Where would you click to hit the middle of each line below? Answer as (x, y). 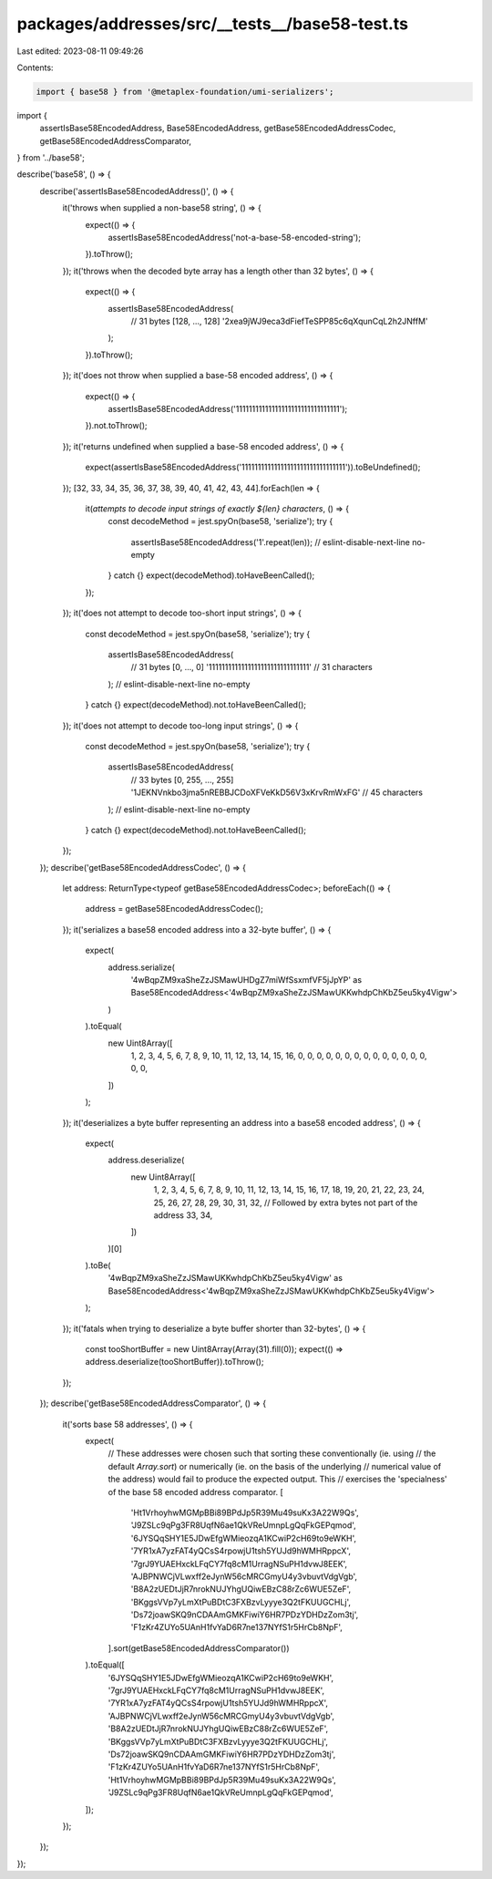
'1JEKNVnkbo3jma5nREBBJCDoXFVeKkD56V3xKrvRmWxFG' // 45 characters (277, 792)
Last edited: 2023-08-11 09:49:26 (80, 51)
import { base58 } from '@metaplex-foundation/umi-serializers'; (185, 92)
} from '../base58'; (51, 158)
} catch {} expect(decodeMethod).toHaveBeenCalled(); (211, 575)
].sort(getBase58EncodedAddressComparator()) (199, 1648)
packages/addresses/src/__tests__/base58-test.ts (213, 24)
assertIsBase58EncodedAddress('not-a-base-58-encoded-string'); (235, 238)
